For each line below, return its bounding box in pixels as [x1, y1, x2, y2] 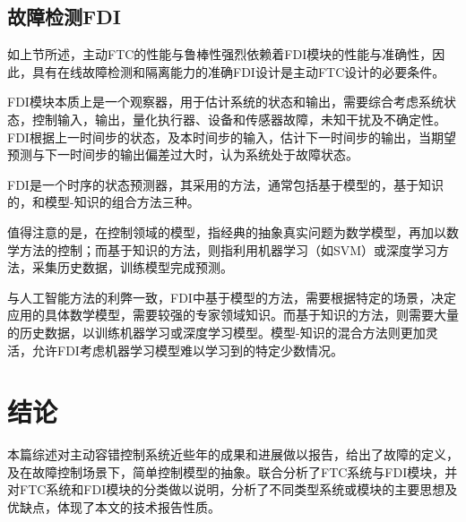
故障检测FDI [7, 3, 121, 30]
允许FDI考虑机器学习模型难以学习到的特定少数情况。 [31, 340, 343, 359]
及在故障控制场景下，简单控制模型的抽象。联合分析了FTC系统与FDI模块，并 [7, 462, 458, 481]
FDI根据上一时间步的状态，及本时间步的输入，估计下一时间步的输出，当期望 [7, 127, 456, 146]
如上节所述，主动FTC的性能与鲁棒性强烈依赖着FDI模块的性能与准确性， [7, 45, 433, 64]
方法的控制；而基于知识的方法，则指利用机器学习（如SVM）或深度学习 [19, 240, 437, 259]
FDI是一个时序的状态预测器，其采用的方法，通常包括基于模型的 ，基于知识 [7, 175, 444, 193]
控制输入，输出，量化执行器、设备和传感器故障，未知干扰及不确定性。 [31, 109, 446, 128]
